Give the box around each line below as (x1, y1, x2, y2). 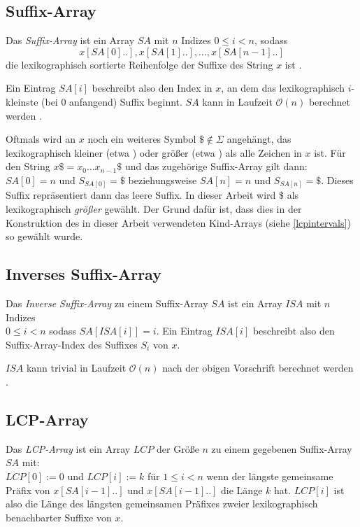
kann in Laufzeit (202, 94, 273, 108)
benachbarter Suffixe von (6, 510, 112, 524)
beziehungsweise (128, 172, 197, 187)
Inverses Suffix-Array (6, 263, 161, 285)
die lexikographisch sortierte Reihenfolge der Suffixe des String (6, 57, 273, 71)
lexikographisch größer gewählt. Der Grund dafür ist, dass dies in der (6, 202, 302, 216)
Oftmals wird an (6, 132, 76, 146)
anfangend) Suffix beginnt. (69, 94, 182, 108)
